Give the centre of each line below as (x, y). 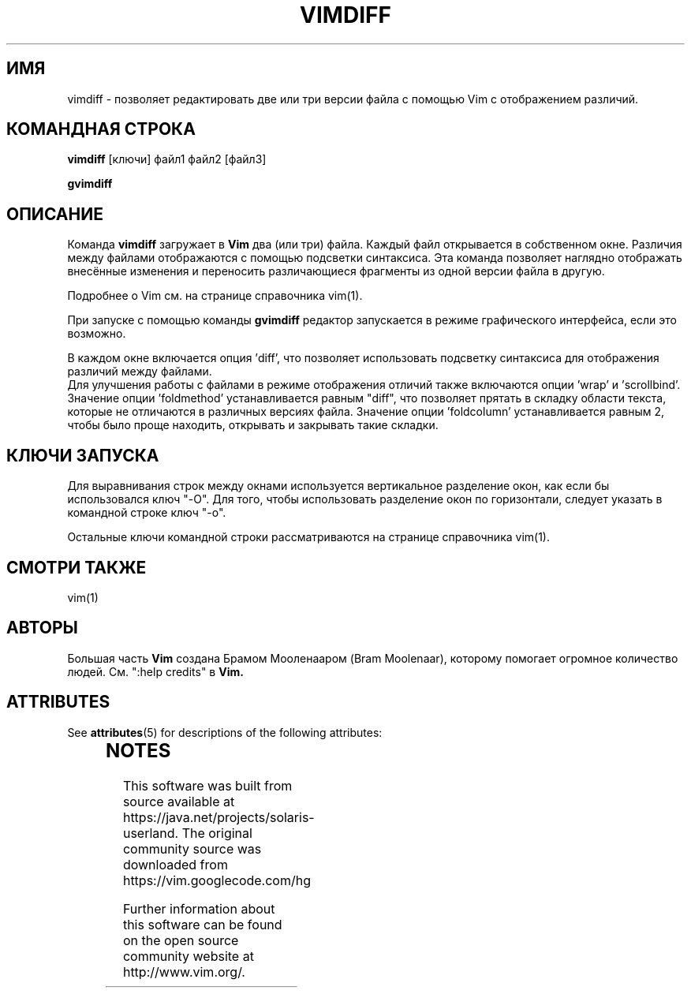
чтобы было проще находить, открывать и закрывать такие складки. (253, 425)
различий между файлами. (140, 372)
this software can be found (202, 924)
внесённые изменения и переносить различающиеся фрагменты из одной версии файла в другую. (336, 271)
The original (217, 833)
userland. (151, 833)
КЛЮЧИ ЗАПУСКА (83, 455)
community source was (192, 848)
